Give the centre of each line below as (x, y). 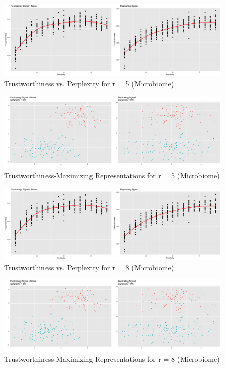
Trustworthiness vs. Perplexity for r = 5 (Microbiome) (89, 83)
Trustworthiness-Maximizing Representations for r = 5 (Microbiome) (112, 175)
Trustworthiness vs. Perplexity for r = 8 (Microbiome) (89, 267)
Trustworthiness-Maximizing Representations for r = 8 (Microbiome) (112, 359)
